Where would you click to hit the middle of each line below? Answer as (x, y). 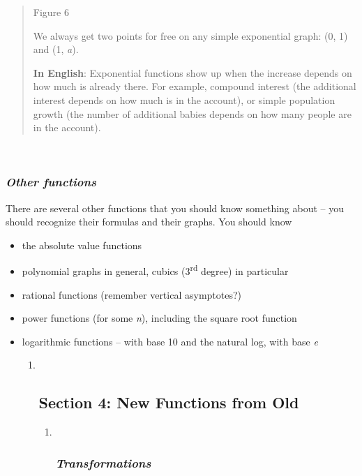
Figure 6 (51, 12)
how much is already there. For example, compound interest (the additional (195, 86)
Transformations (103, 462)
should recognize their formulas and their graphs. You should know (149, 222)
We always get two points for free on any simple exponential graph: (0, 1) (190, 35)
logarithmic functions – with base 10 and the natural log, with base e (170, 341)
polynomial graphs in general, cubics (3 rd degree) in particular (155, 270)
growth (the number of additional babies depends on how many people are (192, 113)
